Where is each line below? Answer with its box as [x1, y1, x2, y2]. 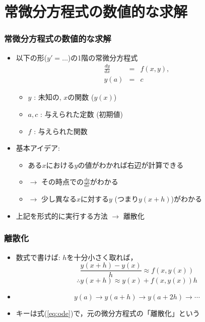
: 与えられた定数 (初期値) [40, 108, 123, 119]
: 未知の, [34, 92, 61, 102]
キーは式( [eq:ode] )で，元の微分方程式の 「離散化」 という [16, 308, 200, 318]
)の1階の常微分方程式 [67, 52, 138, 62]
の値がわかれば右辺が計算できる [78, 159, 184, 170]
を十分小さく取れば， [66, 251, 138, 262]
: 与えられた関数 [34, 125, 88, 136]
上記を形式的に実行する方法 [16, 210, 108, 221]
